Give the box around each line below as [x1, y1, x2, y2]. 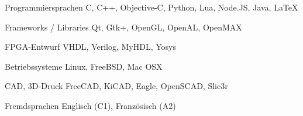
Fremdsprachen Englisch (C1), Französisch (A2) [5, 99, 176, 111]
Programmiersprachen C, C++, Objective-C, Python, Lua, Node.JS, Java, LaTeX [5, 1, 298, 13]
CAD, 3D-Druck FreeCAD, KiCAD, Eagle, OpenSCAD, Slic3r [5, 80, 228, 92]
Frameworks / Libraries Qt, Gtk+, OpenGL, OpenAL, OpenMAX [5, 21, 242, 33]
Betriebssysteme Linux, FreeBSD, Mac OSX [5, 60, 163, 72]
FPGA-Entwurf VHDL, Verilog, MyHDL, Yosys [5, 40, 177, 53]
